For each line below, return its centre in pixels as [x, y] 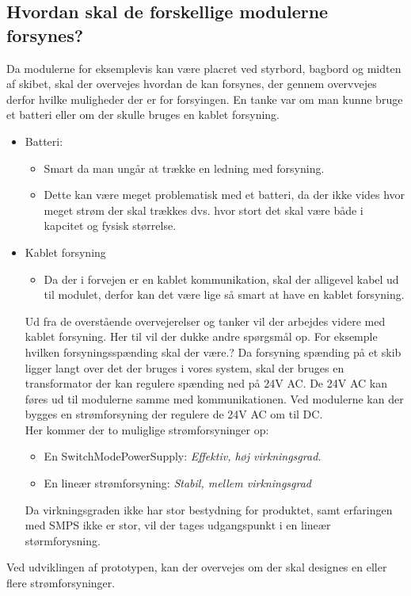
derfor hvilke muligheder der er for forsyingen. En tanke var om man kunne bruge [205, 99]
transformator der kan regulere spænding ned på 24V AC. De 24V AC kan [206, 383]
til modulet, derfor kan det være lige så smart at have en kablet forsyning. [224, 294]
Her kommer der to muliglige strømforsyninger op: [147, 429]
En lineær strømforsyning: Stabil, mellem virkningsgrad [177, 483]
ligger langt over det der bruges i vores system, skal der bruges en [185, 367]
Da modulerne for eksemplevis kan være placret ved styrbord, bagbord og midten [204, 68]
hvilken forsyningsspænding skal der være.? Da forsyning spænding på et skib [213, 351]
